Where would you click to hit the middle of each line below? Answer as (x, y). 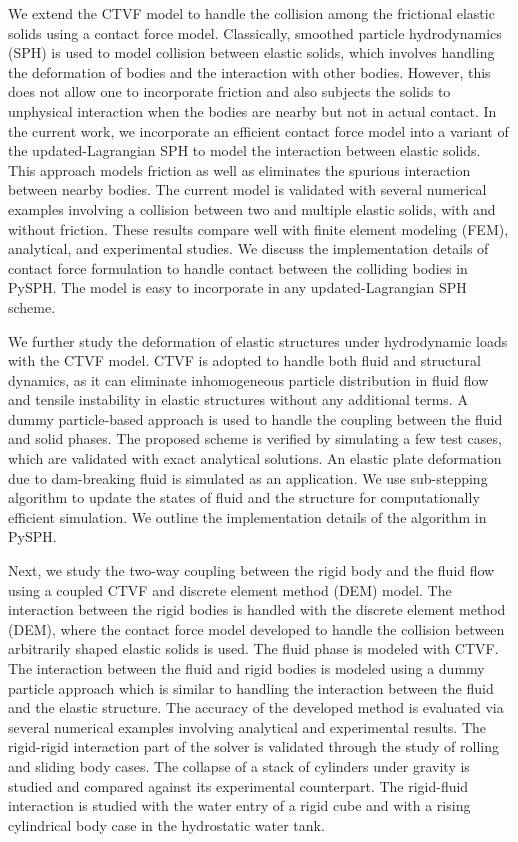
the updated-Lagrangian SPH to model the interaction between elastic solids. (244, 150)
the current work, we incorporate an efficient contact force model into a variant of (258, 130)
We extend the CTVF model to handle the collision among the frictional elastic (251, 13)
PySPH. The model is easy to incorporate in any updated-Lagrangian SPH (237, 287)
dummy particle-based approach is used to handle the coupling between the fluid (255, 418)
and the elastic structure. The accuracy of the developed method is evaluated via (256, 707)
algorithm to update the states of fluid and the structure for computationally (244, 497)
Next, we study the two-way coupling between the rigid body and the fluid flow (251, 570)
